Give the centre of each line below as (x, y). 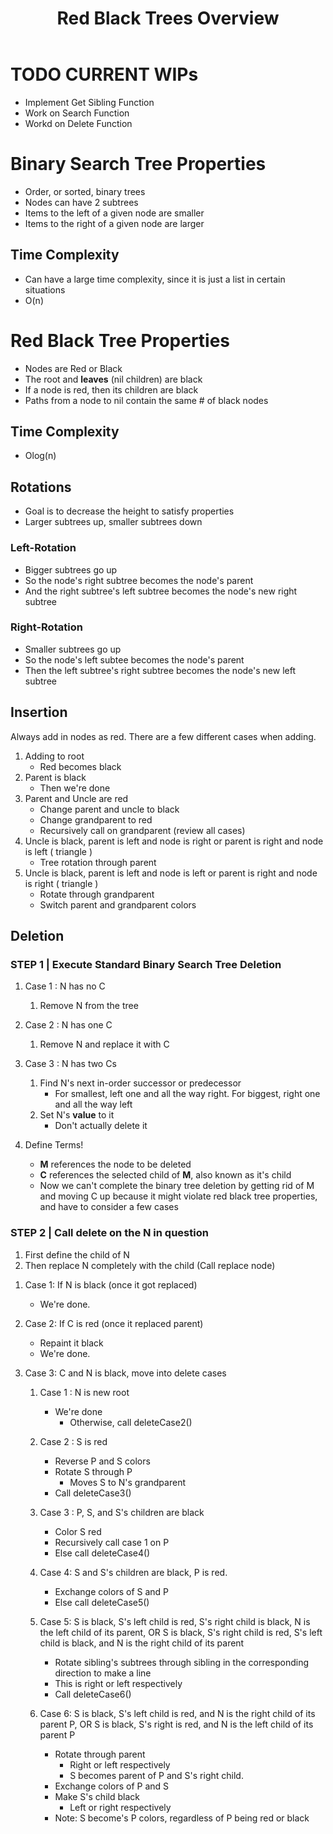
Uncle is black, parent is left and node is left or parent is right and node (171, 873)
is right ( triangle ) (61, 883)
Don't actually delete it (101, 1126)
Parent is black (55, 777)
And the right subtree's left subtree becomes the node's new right (161, 591)
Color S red (78, 1531)
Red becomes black (80, 766)
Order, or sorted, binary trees (85, 191)
